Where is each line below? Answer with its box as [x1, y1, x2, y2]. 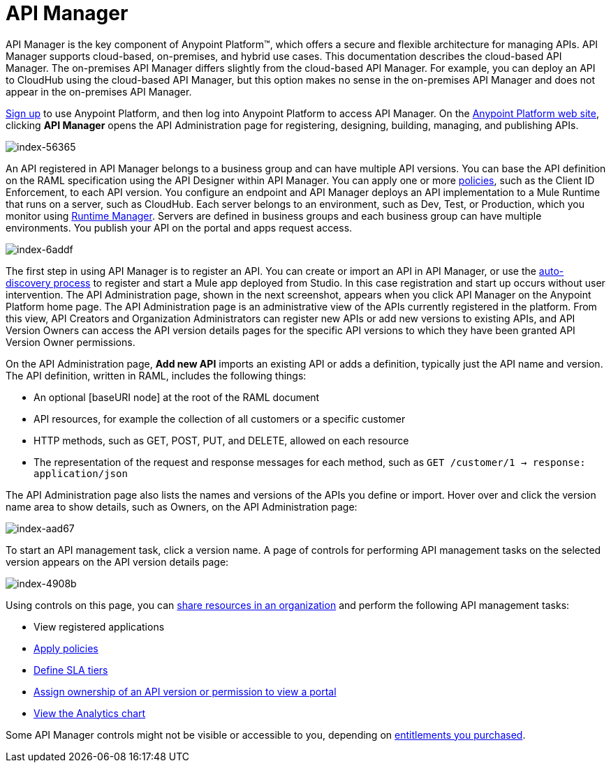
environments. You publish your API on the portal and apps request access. [6, 221, 353, 234]
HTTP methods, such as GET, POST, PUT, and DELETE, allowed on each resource [34, 434, 409, 446]
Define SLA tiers [34, 663, 108, 676]
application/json [34, 467, 128, 479]
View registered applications [34, 620, 165, 633]
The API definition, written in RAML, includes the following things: [6, 369, 307, 382]
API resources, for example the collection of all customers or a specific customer [34, 412, 406, 425]
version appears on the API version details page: [6, 555, 229, 568]
